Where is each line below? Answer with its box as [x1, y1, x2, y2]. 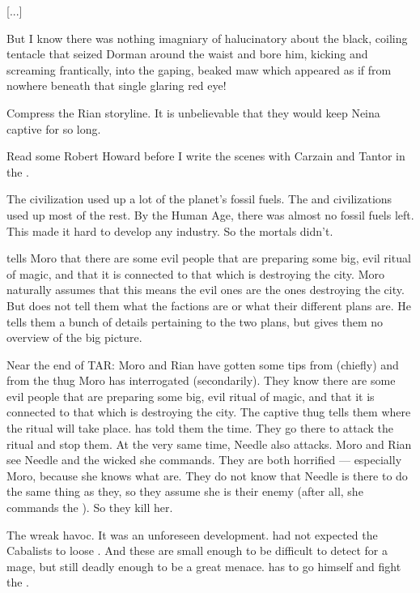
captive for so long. [6, 120, 101, 137]
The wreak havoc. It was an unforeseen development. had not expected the [6, 526, 378, 543]
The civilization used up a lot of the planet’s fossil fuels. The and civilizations [6, 190, 392, 207]
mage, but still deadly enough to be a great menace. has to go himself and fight [6, 557, 401, 574]
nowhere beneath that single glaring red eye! [6, 77, 227, 94]
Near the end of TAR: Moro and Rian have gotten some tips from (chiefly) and [6, 356, 399, 373]
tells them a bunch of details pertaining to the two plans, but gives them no [6, 313, 384, 330]
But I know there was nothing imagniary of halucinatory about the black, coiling [6, 29, 408, 46]
